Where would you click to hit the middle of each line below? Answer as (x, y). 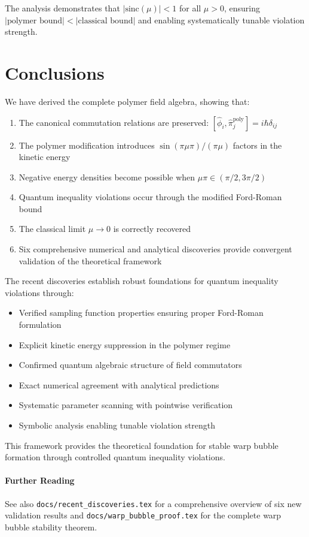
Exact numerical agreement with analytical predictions (119, 384)
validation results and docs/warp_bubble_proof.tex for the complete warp (143, 515)
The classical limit (52, 229)
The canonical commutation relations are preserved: (114, 122)
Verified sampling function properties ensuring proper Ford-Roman (141, 313)
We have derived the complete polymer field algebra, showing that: (127, 101)
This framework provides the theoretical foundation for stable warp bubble (142, 445)
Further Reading (40, 480)
